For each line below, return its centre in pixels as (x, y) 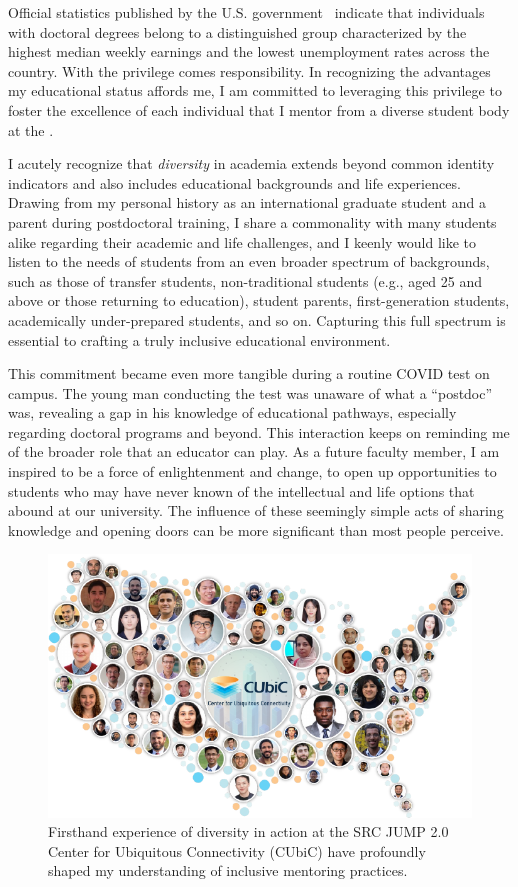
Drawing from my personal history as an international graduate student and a (247, 202)
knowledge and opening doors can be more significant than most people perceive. (256, 529)
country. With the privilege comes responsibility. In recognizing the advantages (249, 70)
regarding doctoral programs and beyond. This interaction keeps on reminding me (259, 431)
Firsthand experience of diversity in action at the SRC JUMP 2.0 (248, 831)
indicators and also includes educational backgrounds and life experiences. (234, 182)
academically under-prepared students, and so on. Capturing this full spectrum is (257, 319)
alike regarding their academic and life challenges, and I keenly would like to (242, 241)
